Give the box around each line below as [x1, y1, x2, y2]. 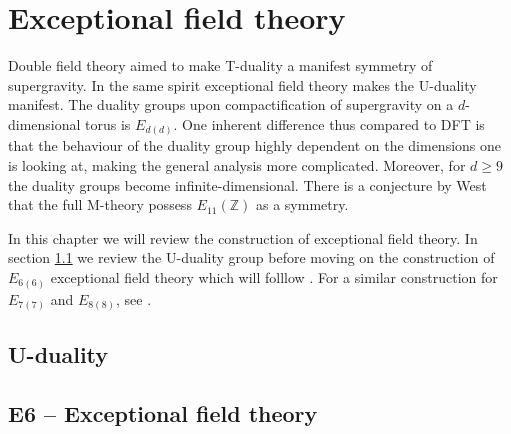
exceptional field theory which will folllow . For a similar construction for [50, 266, 498, 287]
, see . [116, 288, 152, 309]
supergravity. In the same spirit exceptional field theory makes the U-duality [8, 74, 477, 95]
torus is [85, 113, 131, 134]
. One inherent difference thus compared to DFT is [173, 113, 485, 134]
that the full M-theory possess [8, 194, 192, 215]
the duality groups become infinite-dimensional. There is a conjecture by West [8, 174, 487, 195]
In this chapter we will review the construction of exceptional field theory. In [8, 227, 478, 248]
